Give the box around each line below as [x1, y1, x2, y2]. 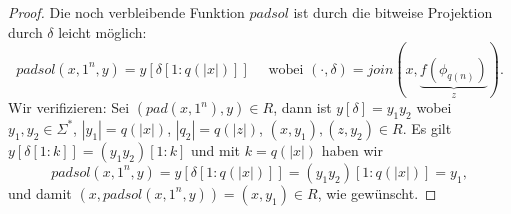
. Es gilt [402, 117, 452, 138]
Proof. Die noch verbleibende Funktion [8, 2, 245, 22]
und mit [191, 139, 241, 160]
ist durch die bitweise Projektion [293, 2, 493, 22]
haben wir [321, 139, 383, 160]
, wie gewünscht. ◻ [317, 182, 437, 203]
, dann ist [273, 97, 332, 118]
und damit [8, 182, 72, 203]
